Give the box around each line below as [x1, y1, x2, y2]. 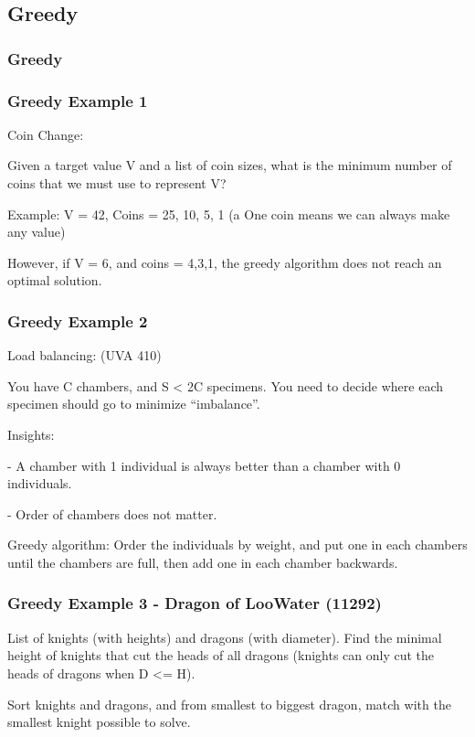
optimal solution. [7, 271, 102, 290]
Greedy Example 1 [7, 89, 148, 112]
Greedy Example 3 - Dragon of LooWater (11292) [7, 592, 382, 614]
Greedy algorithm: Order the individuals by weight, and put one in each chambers [7, 535, 468, 554]
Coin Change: [7, 124, 84, 144]
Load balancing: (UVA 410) [7, 346, 162, 365]
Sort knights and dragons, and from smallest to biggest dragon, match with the [7, 694, 451, 713]
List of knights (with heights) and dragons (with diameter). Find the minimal [7, 627, 442, 646]
